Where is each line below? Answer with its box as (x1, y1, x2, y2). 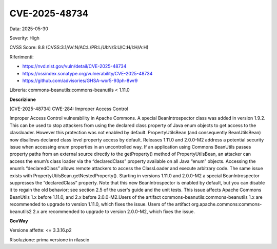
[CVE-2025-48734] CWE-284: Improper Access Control (9, 106, 128, 112)
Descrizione (9, 96, 36, 102)
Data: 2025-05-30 (9, 26, 48, 32)
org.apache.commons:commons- (191, 201, 262, 208)
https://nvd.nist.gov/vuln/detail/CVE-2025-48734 (22, 63, 127, 69)
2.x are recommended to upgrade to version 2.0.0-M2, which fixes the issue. (32, 208, 195, 215)
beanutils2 (9, 208, 32, 215)
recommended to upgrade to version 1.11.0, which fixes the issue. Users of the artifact (9, 201, 191, 208)
